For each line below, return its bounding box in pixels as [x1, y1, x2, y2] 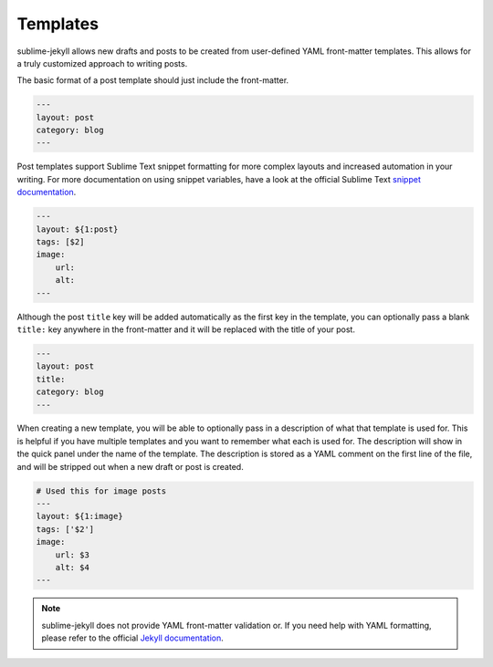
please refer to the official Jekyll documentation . [41, 632, 224, 643]
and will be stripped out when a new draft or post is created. [16, 461, 244, 472]
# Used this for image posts [36, 485, 167, 496]
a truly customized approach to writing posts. [16, 57, 188, 68]
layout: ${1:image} [36, 511, 123, 522]
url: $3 [55, 549, 90, 560]
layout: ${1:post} [36, 224, 119, 234]
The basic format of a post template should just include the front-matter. [16, 75, 289, 86]
